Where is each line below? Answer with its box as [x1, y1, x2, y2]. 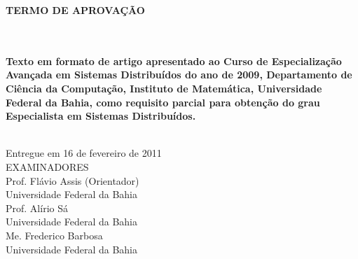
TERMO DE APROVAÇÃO [6, 3, 145, 17]
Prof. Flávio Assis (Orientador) [6, 173, 139, 188]
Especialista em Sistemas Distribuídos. [6, 108, 196, 123]
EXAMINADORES [6, 159, 89, 174]
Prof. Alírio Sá [6, 200, 68, 215]
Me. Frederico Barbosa [6, 227, 103, 242]
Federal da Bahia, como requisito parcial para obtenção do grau [6, 94, 320, 109]
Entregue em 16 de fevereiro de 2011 [6, 146, 162, 160]
